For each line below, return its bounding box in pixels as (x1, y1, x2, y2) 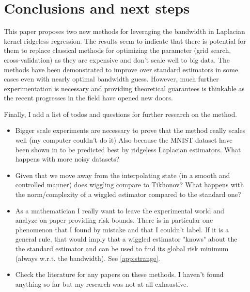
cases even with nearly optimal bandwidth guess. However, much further (4, 74, 219, 84)
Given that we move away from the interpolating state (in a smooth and (15, 170, 230, 180)
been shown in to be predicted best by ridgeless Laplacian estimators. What (15, 144, 241, 154)
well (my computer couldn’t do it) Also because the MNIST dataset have (15, 135, 233, 145)
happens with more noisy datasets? (15, 154, 120, 164)
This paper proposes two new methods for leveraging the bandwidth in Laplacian (4, 26, 245, 36)
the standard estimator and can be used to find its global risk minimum (15, 243, 229, 253)
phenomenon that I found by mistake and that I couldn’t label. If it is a (15, 224, 229, 234)
